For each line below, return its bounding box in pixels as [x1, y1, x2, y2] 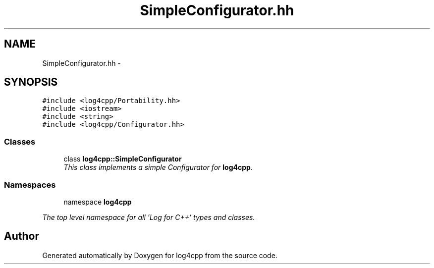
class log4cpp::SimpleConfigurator [63, 155, 182, 163]
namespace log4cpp [63, 197, 132, 206]
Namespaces [4, 179, 56, 190]
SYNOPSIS [4, 76, 58, 89]
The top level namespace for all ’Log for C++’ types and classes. [42, 213, 255, 221]
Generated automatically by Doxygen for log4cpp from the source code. [42, 251, 277, 260]
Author [4, 230, 39, 243]
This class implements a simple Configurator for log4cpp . [63, 163, 253, 172]
